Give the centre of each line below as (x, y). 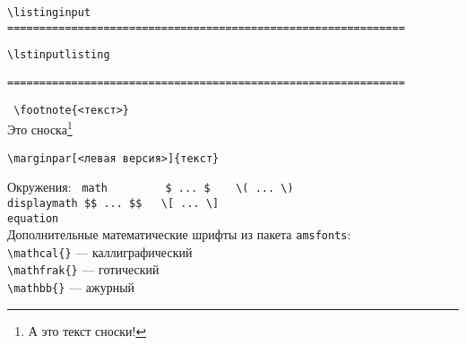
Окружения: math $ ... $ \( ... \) (151, 187)
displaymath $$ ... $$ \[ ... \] (113, 203)
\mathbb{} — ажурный (71, 287)
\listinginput (49, 13)
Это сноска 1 (40, 128)
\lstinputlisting (59, 55)
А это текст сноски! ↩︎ (87, 330)
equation (33, 218)
